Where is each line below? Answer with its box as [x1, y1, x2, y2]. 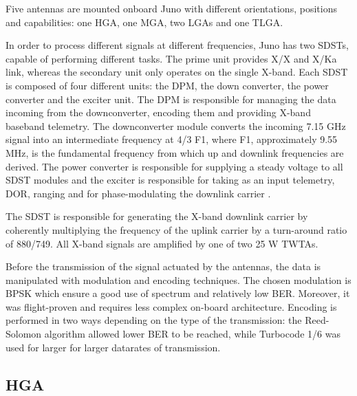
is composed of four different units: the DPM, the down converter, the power [6, 78, 329, 92]
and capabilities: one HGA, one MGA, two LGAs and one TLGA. [6, 14, 283, 29]
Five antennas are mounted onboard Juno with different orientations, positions [6, 1, 337, 15]
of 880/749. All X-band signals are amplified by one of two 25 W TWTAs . [6, 236, 318, 250]
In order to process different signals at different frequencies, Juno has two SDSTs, [6, 38, 349, 52]
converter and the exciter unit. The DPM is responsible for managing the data [6, 91, 336, 106]
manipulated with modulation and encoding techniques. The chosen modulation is [6, 272, 351, 287]
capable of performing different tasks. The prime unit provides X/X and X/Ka [6, 51, 337, 65]
